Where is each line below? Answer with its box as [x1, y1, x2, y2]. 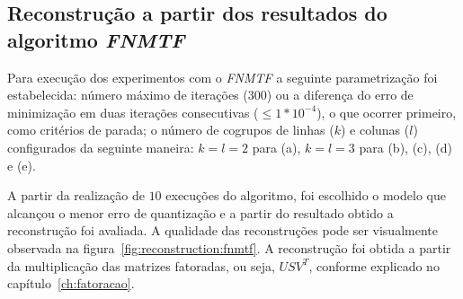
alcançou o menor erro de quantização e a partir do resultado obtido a [7, 203, 394, 222]
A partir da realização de [7, 186, 145, 205]
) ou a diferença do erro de [266, 85, 414, 104]
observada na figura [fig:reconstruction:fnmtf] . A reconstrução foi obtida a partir [7, 238, 451, 257]
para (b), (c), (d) [359, 137, 452, 156]
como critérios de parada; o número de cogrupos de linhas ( [7, 120, 334, 139]
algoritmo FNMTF [7, 25, 185, 53]
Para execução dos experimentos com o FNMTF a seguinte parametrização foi [7, 67, 438, 86]
